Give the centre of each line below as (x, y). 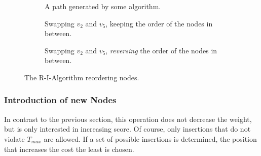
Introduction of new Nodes (60, 100)
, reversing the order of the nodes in (161, 50)
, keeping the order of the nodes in (159, 23)
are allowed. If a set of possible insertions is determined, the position (150, 138)
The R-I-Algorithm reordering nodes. (82, 77)
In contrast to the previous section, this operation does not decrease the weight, (128, 119)
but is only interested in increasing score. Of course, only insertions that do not (127, 129)
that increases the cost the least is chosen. (69, 149)
